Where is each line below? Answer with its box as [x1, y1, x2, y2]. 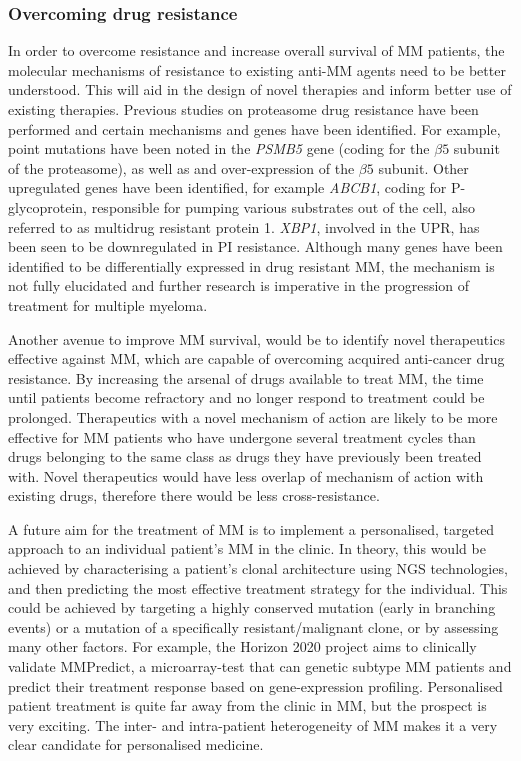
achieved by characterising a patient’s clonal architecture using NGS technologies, [8, 558, 508, 579]
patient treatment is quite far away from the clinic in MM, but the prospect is [8, 695, 487, 716]
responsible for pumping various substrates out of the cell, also [91, 196, 476, 217]
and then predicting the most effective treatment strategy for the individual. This [8, 577, 508, 598]
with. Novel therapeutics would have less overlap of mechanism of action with [8, 465, 484, 486]
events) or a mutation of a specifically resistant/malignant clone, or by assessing [8, 616, 499, 637]
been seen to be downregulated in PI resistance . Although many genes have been [8, 236, 503, 257]
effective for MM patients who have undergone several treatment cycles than [8, 426, 476, 447]
